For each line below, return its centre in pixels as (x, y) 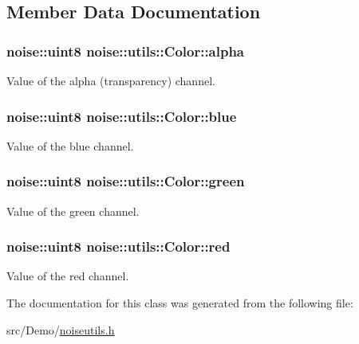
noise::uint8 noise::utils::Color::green (126, 181)
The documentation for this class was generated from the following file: (180, 303)
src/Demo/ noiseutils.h (61, 329)
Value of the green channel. (73, 211)
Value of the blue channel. (70, 145)
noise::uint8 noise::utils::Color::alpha (126, 51)
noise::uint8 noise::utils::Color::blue (122, 116)
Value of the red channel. (68, 276)
